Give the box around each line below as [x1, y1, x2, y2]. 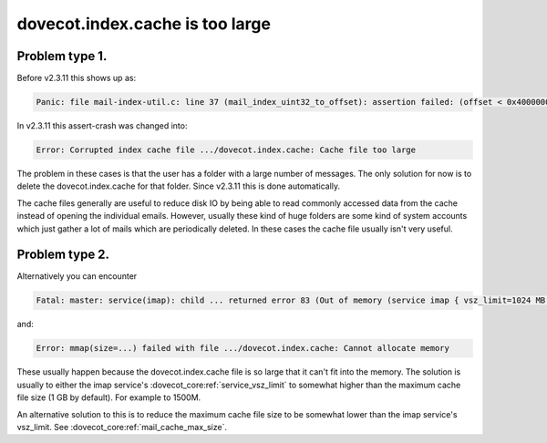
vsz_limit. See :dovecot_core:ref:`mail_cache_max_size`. [16, 421, 228, 432]
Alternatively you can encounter [16, 271, 138, 282]
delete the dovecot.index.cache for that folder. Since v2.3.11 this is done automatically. [16, 180, 341, 191]
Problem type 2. [16, 247, 109, 263]
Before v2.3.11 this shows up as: [16, 73, 137, 84]
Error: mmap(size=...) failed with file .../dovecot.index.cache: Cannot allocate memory [36, 343, 450, 354]
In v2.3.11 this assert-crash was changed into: [16, 120, 188, 131]
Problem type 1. [16, 48, 108, 64]
